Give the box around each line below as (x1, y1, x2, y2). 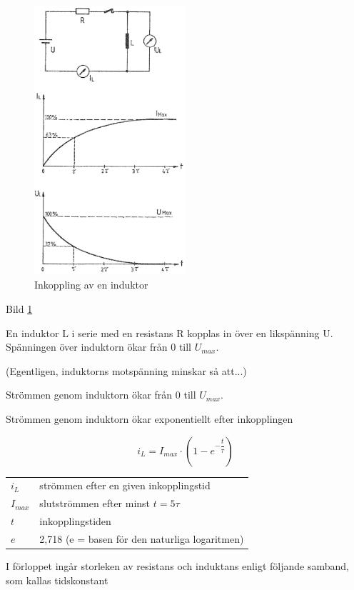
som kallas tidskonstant (6, 572, 108, 587)
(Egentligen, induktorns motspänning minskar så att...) (6, 363, 247, 378)
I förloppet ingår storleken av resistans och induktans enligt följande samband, (6, 559, 349, 573)
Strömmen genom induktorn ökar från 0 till (6, 387, 196, 402)
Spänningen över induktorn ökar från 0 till (6, 339, 192, 354)
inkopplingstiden (39, 514, 111, 529)
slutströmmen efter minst (39, 496, 151, 511)
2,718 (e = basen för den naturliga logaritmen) (39, 531, 244, 546)
